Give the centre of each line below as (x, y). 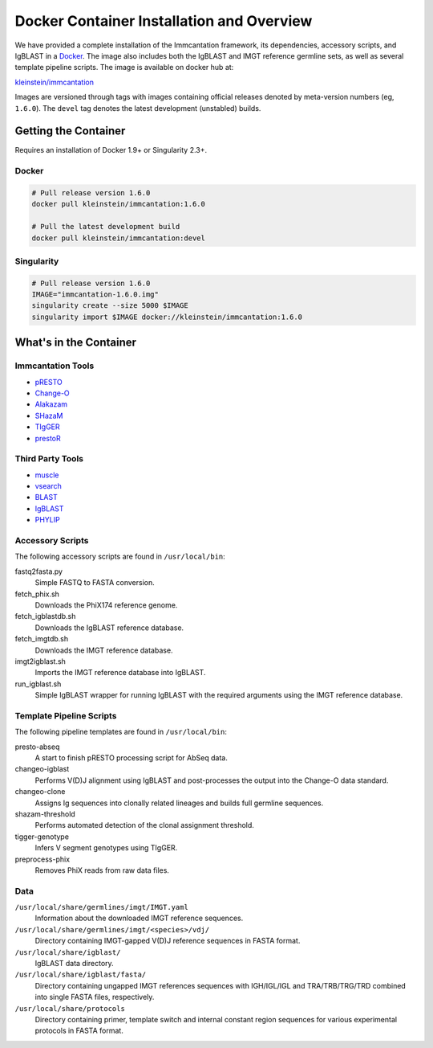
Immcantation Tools (55, 366)
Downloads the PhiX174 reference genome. (106, 605)
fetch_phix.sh (37, 594)
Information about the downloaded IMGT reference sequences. (139, 918)
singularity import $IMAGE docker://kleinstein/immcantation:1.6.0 (167, 317)
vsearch (48, 486)
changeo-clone (40, 792)
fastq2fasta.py (39, 571)
